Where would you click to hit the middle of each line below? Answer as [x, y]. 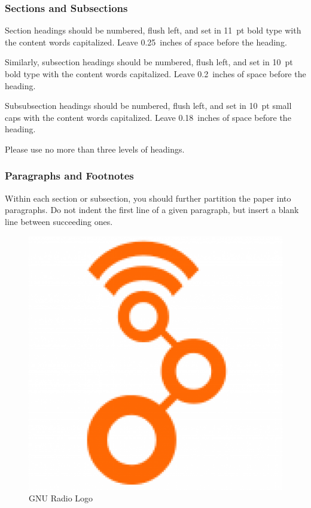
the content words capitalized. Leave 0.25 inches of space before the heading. [146, 42]
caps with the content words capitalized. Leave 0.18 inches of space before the [148, 117]
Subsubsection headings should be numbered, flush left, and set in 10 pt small [148, 106]
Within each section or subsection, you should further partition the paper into [148, 198]
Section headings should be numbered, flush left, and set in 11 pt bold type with [153, 30]
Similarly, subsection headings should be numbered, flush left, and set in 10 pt [149, 62]
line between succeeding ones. [59, 221]
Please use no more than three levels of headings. [95, 149]
